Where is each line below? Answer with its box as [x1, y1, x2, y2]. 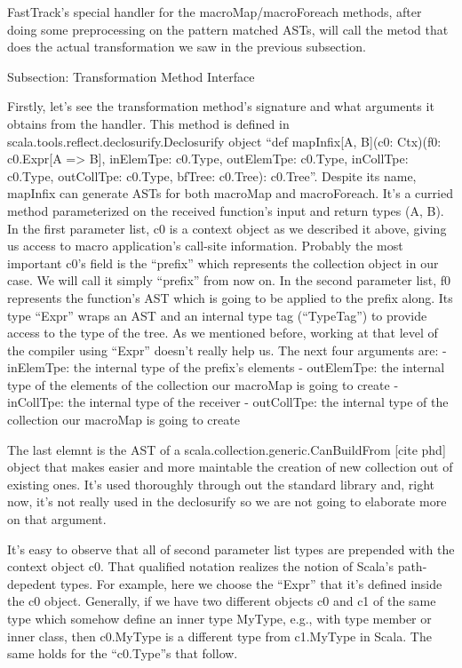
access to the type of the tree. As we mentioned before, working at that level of [7, 323, 438, 342]
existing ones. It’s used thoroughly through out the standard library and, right [7, 474, 434, 493]
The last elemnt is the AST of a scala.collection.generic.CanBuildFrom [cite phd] [7, 440, 446, 458]
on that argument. [7, 510, 107, 529]
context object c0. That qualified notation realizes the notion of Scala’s [7, 557, 394, 576]
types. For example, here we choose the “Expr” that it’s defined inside [60, 574, 442, 592]
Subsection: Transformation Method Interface [7, 67, 255, 85]
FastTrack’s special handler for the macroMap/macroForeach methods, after [7, 3, 422, 20]
